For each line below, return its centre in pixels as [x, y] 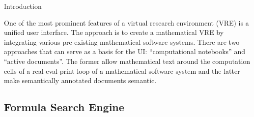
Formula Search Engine [64, 107]
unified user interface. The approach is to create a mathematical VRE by [114, 32]
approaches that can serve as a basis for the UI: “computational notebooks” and [125, 51]
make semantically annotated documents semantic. [80, 80]
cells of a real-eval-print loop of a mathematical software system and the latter [122, 71]
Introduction [23, 6]
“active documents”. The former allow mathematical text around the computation [127, 61]
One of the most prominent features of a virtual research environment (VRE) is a [127, 22]
